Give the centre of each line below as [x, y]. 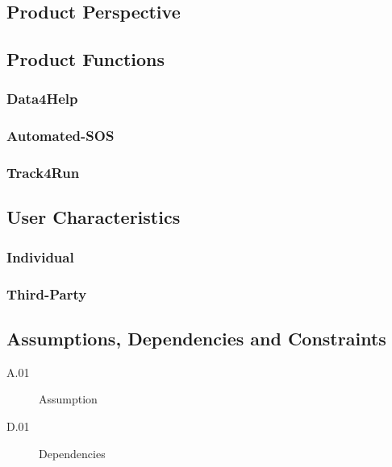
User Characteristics [94, 217]
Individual [40, 256]
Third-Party [47, 293]
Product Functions [86, 59]
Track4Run [43, 173]
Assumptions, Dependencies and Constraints [196, 338]
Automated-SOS [60, 136]
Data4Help [42, 99]
